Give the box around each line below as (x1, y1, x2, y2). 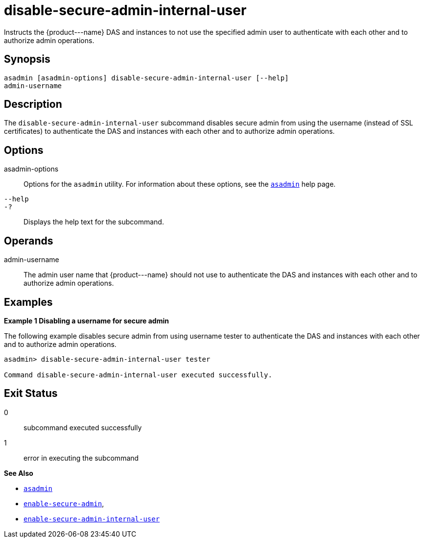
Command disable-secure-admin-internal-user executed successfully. (4, 370, 272, 379)
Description (4, 98, 62, 111)
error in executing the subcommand (24, 453, 139, 462)
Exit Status (4, 387, 58, 400)
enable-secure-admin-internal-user (24, 515, 160, 523)
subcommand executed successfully (24, 423, 142, 432)
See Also (4, 468, 33, 477)
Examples (4, 296, 53, 308)
